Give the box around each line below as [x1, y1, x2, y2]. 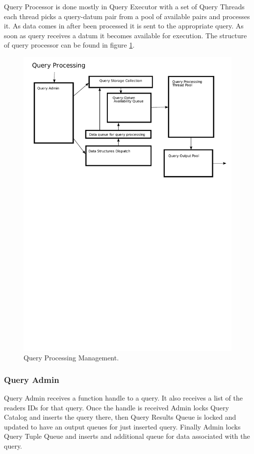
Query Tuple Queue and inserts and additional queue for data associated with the [4, 431, 250, 441]
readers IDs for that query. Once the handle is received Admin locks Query [4, 402, 229, 412]
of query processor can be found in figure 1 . [4, 40, 135, 50]
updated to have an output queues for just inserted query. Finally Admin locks [4, 421, 241, 431]
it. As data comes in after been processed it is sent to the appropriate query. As [4, 21, 244, 31]
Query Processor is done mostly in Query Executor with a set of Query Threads [4, 1, 245, 11]
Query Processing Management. [24, 353, 119, 363]
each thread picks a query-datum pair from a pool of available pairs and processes [4, 11, 250, 21]
